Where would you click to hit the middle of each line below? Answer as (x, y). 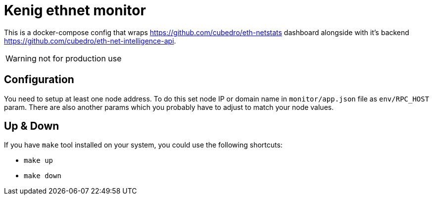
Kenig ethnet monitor (75, 10)
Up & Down (32, 126)
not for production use (80, 58)
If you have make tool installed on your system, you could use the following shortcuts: (143, 145)
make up (39, 161)
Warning (21, 58)
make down (43, 176)
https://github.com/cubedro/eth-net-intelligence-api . (90, 41)
